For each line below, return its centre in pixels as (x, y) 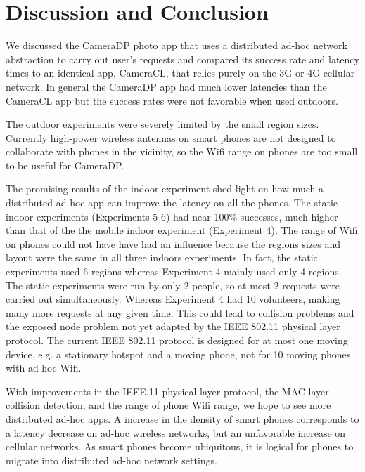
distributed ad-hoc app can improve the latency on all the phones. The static (172, 203)
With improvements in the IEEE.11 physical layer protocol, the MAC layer (167, 391)
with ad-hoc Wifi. (44, 368)
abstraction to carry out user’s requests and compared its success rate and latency (182, 59)
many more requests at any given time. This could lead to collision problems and (180, 312)
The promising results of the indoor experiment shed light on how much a (165, 189)
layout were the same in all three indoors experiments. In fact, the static (162, 257)
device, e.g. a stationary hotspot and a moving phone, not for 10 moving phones (178, 354)
